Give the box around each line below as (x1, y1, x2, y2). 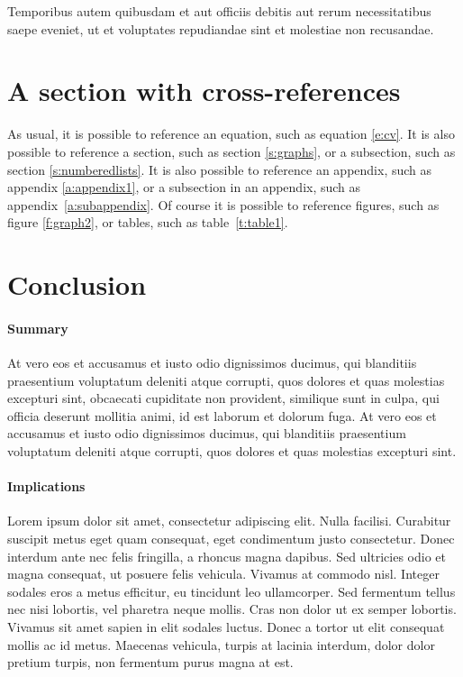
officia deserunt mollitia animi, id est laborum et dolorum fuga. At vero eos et (7, 406, 437, 425)
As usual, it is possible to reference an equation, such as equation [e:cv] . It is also (7, 124, 455, 143)
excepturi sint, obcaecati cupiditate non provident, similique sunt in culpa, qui (7, 389, 440, 407)
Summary (7, 318, 68, 337)
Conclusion (7, 266, 147, 303)
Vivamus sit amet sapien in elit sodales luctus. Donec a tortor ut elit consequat (7, 617, 445, 636)
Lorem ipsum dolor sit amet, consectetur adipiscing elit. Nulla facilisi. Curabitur (7, 511, 451, 530)
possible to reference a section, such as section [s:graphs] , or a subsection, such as (7, 142, 456, 160)
